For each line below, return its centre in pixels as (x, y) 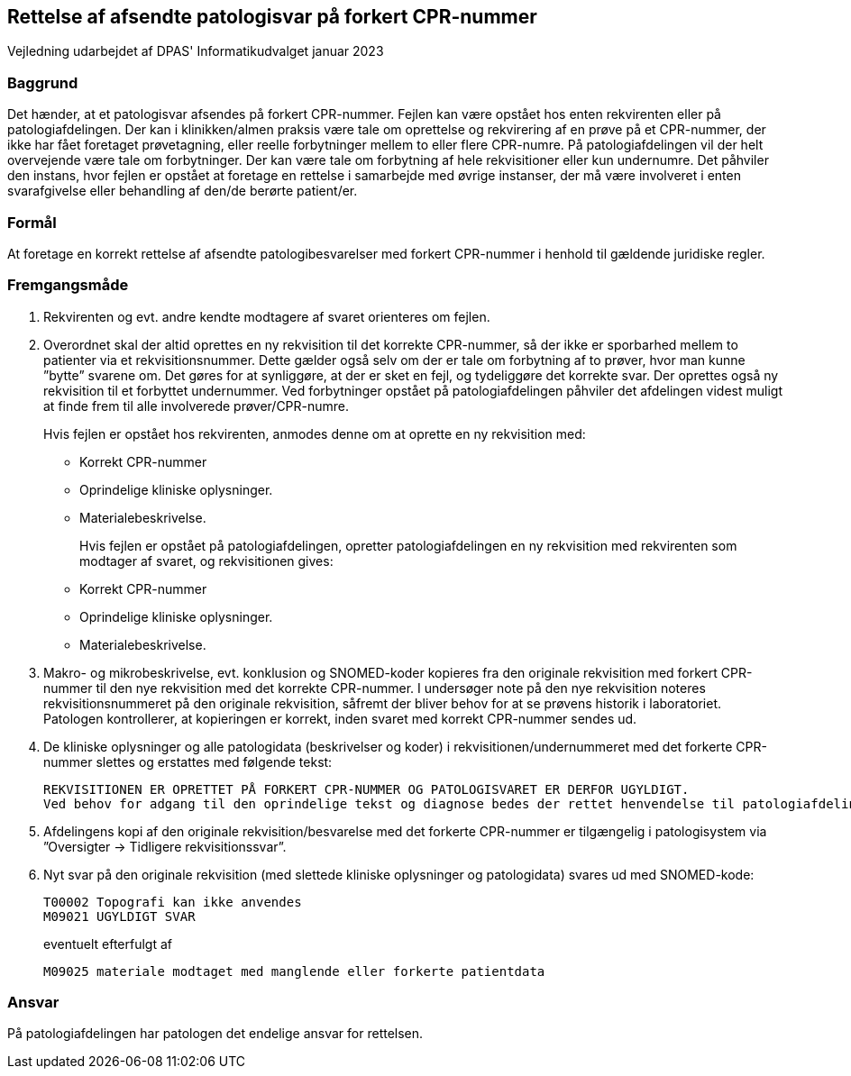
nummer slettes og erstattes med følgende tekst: (188, 761)
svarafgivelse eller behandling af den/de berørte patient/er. (183, 191)
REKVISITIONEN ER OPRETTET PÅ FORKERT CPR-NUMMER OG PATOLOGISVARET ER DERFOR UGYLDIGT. (366, 789)
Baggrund (43, 82)
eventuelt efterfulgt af (108, 944)
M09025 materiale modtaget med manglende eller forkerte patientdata (294, 971)
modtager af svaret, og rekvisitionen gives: (206, 561)
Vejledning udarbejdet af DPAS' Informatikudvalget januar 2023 (196, 51)
